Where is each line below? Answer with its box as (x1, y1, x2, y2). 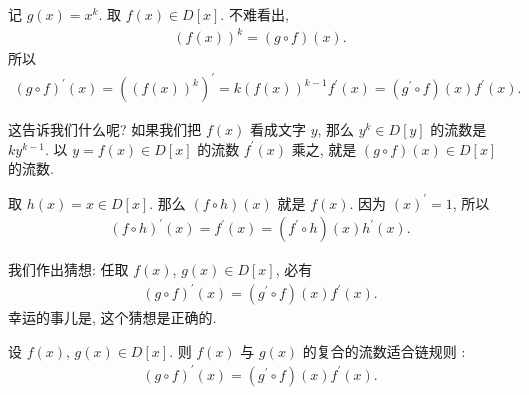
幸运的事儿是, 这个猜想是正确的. (8, 307, 217, 328)
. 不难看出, (220, 4, 289, 24)
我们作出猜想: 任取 (8, 259, 129, 280)
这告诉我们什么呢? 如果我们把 (8, 119, 202, 140)
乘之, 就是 (291, 138, 357, 159)
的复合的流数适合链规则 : (302, 340, 466, 361)
